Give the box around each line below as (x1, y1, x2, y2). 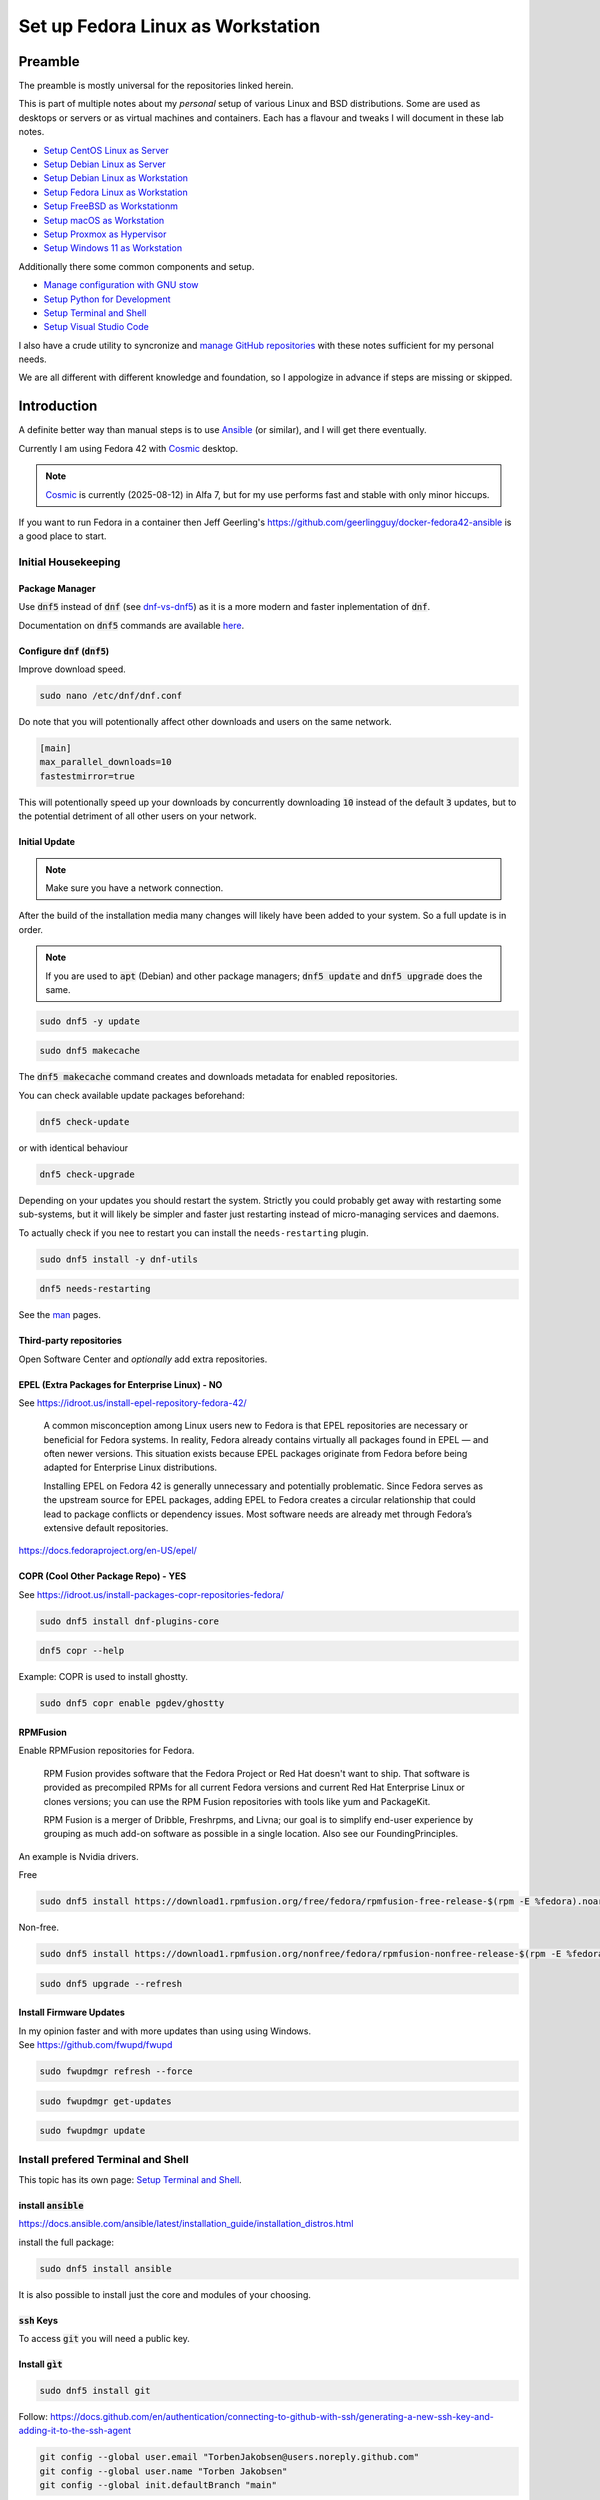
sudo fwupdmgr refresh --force (39, 2065, 194, 2077)
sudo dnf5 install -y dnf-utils (39, 1253, 199, 1265)
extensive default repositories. (43, 1522, 169, 1534)
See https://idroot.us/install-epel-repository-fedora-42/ (18, 1396, 247, 1409)
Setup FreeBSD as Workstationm (43, 200, 179, 212)
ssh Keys (18, 2314, 59, 2326)
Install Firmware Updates (18, 2006, 125, 2019)
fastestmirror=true (39, 770, 135, 782)
